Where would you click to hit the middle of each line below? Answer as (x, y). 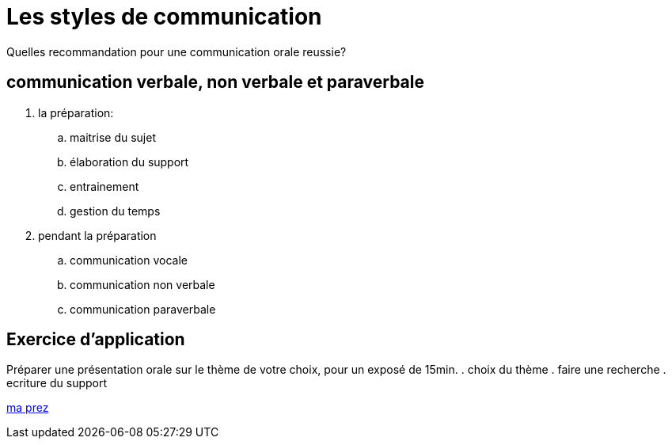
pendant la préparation (97, 235)
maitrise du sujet (113, 137)
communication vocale (129, 260)
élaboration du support (129, 162)
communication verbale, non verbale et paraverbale (215, 82)
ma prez (28, 408)
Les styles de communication (164, 17)
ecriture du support (57, 383)
